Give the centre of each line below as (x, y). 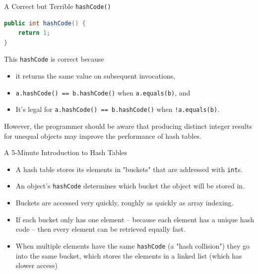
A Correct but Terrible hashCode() (58, 6)
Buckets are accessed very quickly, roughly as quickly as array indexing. (125, 203)
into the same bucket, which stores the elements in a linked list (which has (129, 255)
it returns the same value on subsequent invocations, (96, 76)
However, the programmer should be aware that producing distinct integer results (128, 126)
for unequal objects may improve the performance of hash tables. (103, 136)
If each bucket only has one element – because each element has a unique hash (135, 219)
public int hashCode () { (45, 23)
